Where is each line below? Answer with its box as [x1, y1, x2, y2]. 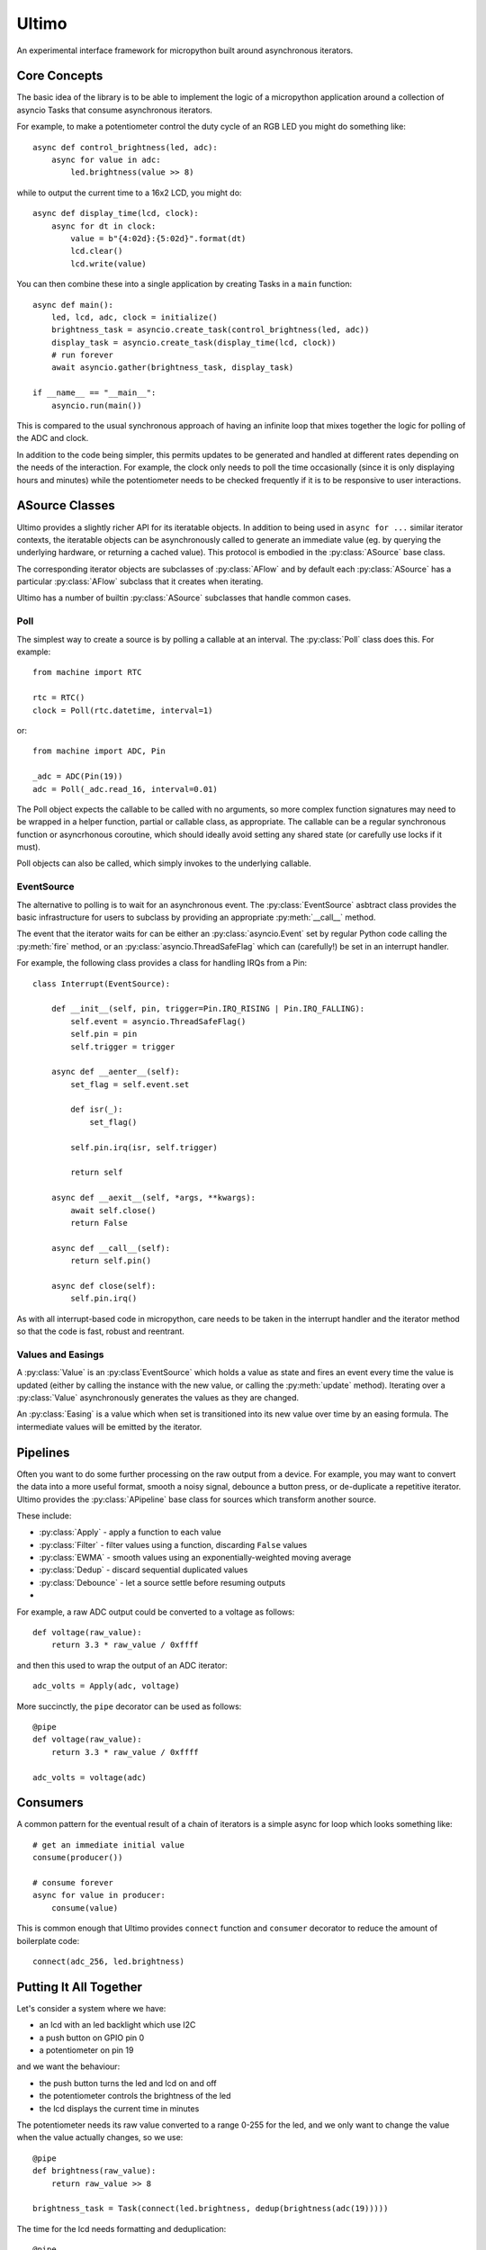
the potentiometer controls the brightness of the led [39, 2091, 231, 2101]
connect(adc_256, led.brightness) [32, 1956, 184, 1966]
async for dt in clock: [50, 220, 157, 231]
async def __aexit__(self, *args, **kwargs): [50, 1192, 256, 1203]
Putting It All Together [16, 1979, 143, 1994]
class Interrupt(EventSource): [32, 978, 171, 989]
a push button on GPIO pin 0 [39, 2032, 145, 2043]
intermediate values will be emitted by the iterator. [16, 1421, 202, 1432]
